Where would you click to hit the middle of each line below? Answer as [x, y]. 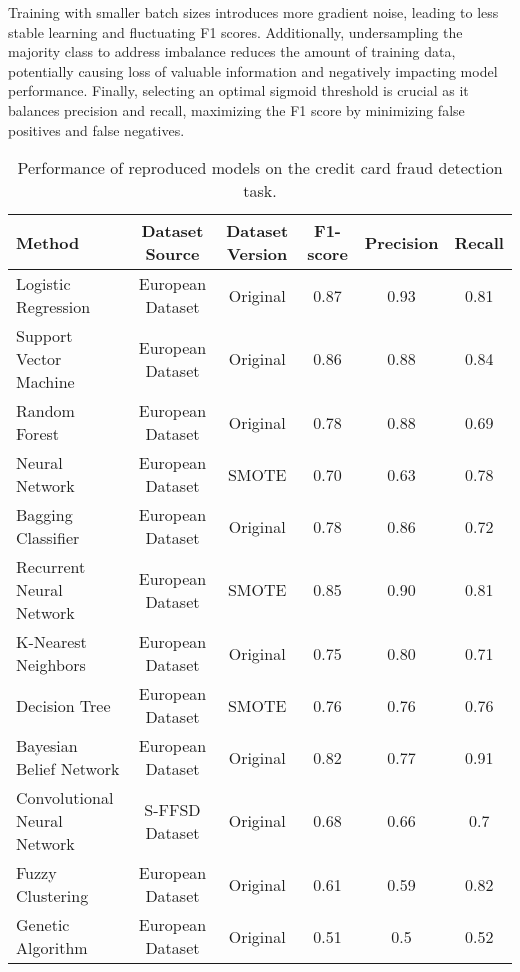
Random [45, 411]
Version [257, 254]
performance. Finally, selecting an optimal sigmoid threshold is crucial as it [238, 90]
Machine [45, 382]
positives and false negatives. [96, 129]
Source [172, 254]
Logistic [43, 284]
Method [48, 242]
